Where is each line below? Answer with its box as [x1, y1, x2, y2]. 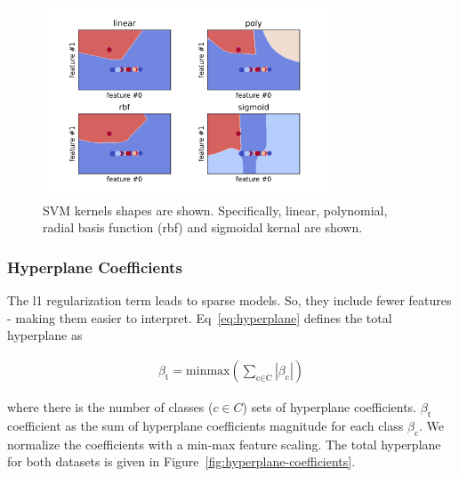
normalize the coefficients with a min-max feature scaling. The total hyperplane [7, 434, 441, 453]
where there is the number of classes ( [7, 397, 213, 416]
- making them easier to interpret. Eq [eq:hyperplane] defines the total [7, 308, 392, 327]
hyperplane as [7, 326, 83, 344]
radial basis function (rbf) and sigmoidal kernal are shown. [43, 218, 363, 237]
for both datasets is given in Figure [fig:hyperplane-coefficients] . [7, 452, 356, 471]
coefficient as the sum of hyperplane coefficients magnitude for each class [7, 416, 404, 434]
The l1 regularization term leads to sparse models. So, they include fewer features [7, 291, 452, 310]
